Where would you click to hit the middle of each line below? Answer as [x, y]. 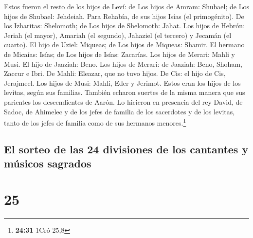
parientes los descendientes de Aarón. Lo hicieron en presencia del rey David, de [123, 101]
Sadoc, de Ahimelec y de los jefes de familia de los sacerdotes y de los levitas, [119, 111]
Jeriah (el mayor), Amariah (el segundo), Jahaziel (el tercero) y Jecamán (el [118, 35]
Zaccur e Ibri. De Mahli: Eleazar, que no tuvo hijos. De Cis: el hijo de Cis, [115, 73]
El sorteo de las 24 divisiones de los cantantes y [126, 149]
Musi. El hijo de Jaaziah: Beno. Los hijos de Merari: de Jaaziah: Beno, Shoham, [123, 64]
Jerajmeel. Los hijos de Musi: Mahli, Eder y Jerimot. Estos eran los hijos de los [122, 82]
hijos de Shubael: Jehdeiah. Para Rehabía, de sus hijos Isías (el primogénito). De [124, 16]
